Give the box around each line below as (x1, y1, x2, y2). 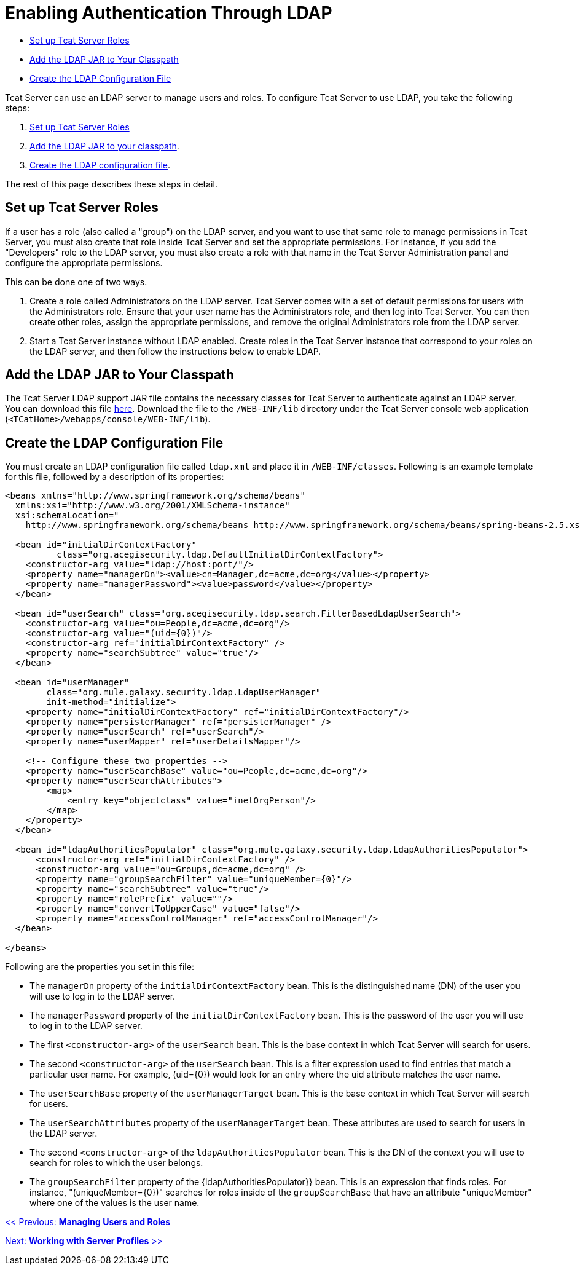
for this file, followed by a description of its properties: (5, 471, 224, 483)
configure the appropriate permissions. (5, 257, 163, 268)
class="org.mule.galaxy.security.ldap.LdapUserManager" (46, 687, 321, 698)
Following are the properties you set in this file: (5, 961, 194, 972)
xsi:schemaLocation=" (15, 510, 119, 521)
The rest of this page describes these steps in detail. (5, 178, 217, 189)
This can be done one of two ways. (5, 276, 147, 287)
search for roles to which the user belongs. (29, 1158, 203, 1169)
